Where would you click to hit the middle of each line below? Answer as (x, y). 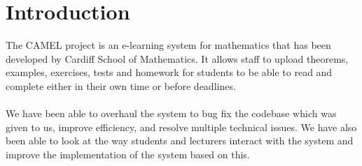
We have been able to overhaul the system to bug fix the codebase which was (171, 113)
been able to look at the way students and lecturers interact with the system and (180, 141)
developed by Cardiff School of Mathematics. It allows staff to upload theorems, (177, 58)
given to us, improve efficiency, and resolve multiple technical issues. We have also (181, 127)
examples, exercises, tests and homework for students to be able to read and (169, 72)
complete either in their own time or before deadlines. (121, 85)
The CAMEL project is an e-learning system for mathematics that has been (168, 45)
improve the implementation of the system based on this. (128, 154)
